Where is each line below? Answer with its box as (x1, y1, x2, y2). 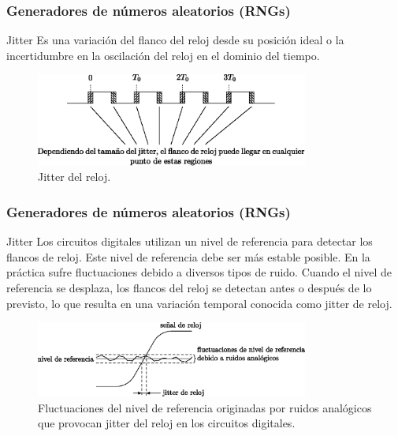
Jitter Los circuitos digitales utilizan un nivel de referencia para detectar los (6, 233, 373, 250)
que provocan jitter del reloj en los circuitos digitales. (38, 415, 296, 431)
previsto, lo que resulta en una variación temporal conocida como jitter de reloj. (6, 295, 392, 311)
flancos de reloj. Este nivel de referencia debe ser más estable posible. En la (6, 248, 370, 265)
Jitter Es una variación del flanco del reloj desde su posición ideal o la (6, 32, 344, 48)
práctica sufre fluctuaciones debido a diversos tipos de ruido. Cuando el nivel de (6, 264, 392, 280)
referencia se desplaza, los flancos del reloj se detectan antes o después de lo (6, 280, 372, 295)
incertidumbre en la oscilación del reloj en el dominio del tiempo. (6, 47, 320, 63)
